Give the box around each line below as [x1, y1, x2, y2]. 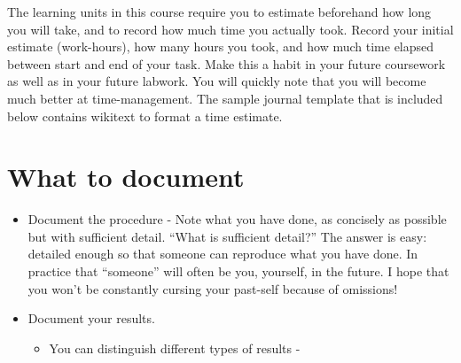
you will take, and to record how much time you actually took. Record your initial [7, 19, 454, 38]
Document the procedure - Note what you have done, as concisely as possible [27, 210, 447, 228]
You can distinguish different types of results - [49, 338, 301, 357]
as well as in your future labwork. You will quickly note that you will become [7, 72, 426, 90]
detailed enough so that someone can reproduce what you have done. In [27, 244, 418, 263]
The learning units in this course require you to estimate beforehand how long [7, 3, 432, 20]
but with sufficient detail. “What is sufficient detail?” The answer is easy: [27, 227, 427, 245]
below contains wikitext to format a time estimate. [7, 106, 283, 125]
